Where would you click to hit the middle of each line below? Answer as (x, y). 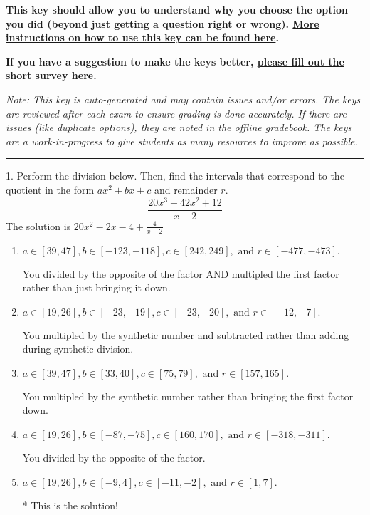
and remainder (186, 189)
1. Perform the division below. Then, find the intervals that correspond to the (175, 176)
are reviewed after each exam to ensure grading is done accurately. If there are (176, 113)
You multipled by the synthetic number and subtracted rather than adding (186, 334)
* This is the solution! (70, 505)
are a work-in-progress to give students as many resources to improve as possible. (182, 141)
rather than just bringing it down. (96, 287)
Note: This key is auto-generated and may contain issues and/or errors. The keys (183, 99)
